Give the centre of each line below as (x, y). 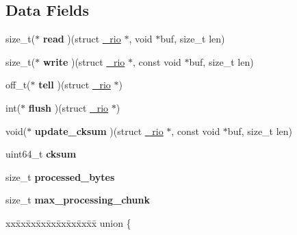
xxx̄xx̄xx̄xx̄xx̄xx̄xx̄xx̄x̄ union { (68, 222)
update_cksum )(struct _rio (99, 131)
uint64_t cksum (41, 154)
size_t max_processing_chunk (78, 200)
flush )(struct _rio (68, 107)
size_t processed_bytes (60, 176)
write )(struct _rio (84, 61)
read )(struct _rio (82, 39)
